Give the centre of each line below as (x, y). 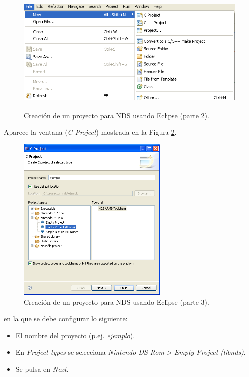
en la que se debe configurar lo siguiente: (66, 318)
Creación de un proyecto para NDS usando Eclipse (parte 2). (117, 115)
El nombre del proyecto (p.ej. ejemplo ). (75, 335)
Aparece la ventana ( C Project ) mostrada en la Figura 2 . (90, 132)
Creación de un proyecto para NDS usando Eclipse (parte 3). (117, 302)
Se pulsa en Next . (42, 368)
